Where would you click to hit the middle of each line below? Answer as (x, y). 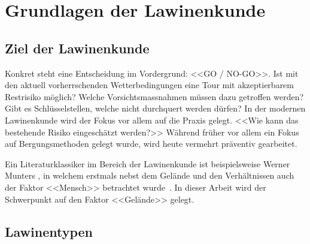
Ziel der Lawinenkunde (77, 48)
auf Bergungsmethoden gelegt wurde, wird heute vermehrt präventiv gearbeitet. (151, 144)
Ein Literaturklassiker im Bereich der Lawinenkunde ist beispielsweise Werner (148, 163)
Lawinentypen (49, 231)
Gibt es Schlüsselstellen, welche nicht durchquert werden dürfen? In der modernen (155, 108)
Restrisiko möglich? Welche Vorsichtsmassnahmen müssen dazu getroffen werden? (154, 96)
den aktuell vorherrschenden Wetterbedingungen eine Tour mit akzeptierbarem (149, 85)
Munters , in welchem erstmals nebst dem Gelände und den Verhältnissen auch (150, 175)
